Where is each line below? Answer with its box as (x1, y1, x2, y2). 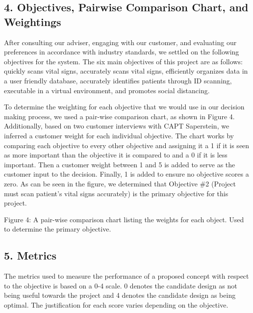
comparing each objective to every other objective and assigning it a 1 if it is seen (4, 140, 250, 150)
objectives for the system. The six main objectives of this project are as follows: (4, 56, 243, 66)
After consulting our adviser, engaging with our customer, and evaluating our (4, 37, 237, 47)
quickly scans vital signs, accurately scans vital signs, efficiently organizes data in (4, 66, 248, 76)
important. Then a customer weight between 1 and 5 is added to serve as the (4, 159, 235, 169)
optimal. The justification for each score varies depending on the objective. (4, 299, 228, 310)
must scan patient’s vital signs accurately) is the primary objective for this (4, 188, 228, 198)
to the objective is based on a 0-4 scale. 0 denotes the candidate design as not (4, 280, 237, 290)
